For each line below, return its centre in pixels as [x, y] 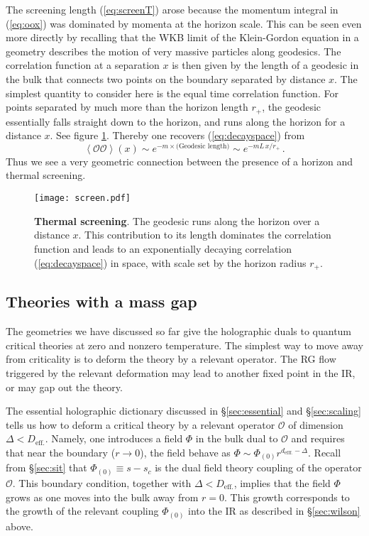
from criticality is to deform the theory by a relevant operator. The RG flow [171, 359]
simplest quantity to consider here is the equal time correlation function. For [172, 93]
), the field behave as [185, 452]
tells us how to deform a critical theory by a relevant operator [141, 424]
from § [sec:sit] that [46, 467]
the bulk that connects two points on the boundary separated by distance [166, 78]
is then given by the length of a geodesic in [265, 65]
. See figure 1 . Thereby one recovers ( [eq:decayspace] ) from [177, 135]
